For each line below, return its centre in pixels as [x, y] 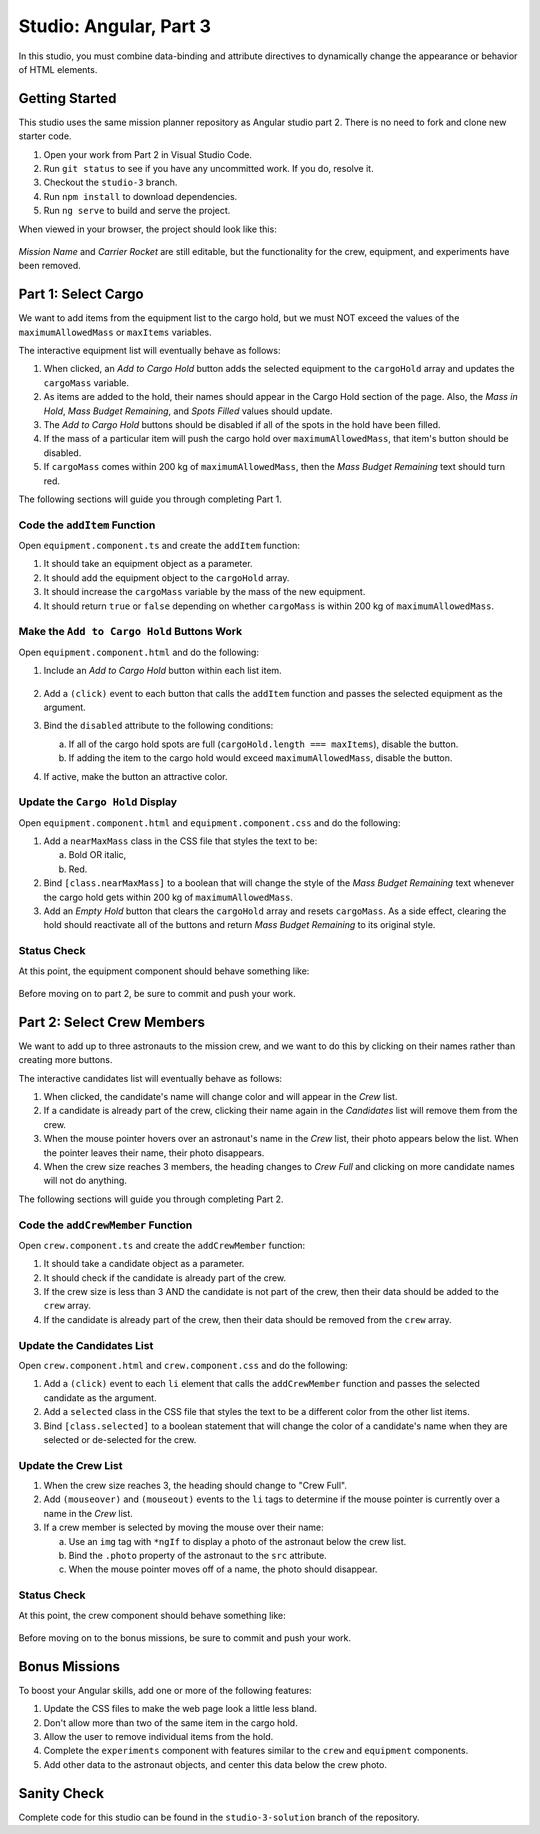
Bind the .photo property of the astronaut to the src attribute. [197, 1556]
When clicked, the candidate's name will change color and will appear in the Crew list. [220, 1097]
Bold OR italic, [97, 855]
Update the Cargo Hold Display [97, 802]
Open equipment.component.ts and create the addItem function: [159, 546]
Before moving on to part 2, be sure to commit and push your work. [157, 993]
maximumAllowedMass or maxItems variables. [115, 332]
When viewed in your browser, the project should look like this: [147, 229]
